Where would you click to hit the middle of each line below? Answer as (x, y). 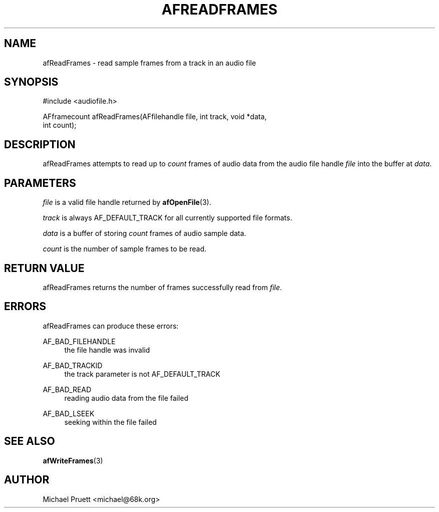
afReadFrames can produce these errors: (111, 326)
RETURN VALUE (44, 268)
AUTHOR (27, 480)
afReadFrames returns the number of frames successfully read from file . (162, 287)
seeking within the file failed (111, 422)
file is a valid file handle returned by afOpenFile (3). (127, 202)
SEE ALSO (30, 441)
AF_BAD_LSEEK (69, 413)
